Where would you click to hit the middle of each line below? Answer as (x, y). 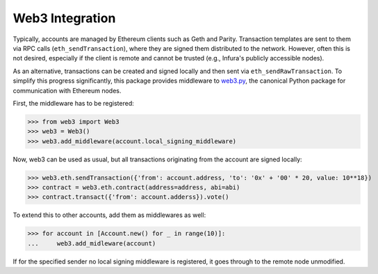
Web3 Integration (64, 18)
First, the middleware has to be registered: (74, 103)
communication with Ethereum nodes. (67, 90)
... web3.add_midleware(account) (92, 243)
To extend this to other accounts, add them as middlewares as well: (109, 215)
